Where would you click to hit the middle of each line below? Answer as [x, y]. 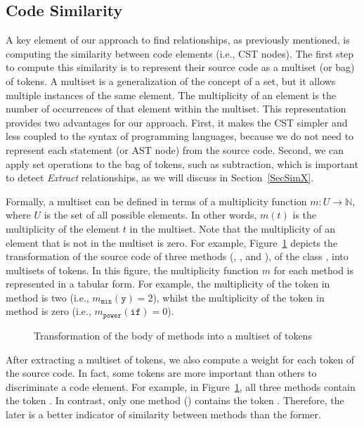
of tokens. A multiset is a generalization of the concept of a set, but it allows [171, 80]
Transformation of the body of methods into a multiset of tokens [173, 335]
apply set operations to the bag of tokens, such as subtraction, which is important [182, 163]
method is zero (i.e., [48, 311]
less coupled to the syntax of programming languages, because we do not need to [180, 136]
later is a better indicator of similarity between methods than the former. [163, 414]
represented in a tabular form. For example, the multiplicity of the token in [168, 284]
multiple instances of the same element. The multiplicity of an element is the [171, 95]
